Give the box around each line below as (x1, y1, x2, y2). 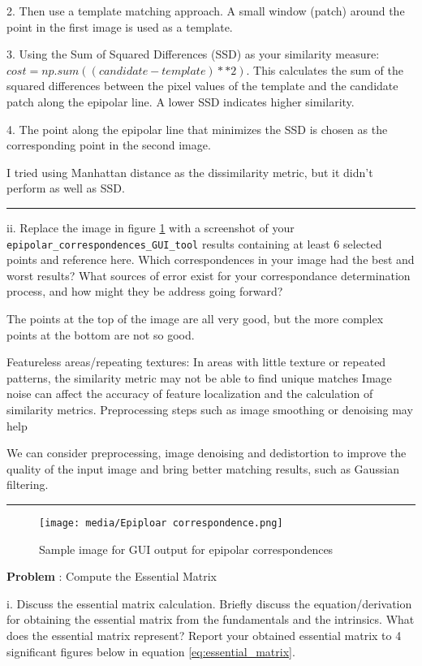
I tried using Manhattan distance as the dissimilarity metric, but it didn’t (6, 163, 373, 180)
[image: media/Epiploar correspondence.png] (39, 517, 283, 529)
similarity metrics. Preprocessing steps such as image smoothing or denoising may (6, 400, 413, 417)
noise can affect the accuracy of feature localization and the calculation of (6, 385, 373, 402)
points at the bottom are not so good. (6, 326, 195, 343)
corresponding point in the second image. (6, 136, 211, 154)
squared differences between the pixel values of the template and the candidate (6, 77, 398, 94)
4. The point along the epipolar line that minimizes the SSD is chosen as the (6, 120, 388, 137)
